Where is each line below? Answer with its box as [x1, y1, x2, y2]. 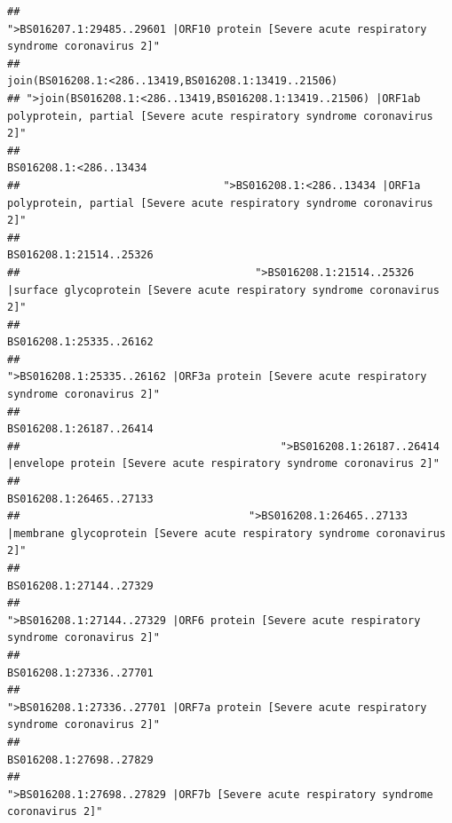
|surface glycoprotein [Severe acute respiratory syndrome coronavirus [7, 283, 440, 297]
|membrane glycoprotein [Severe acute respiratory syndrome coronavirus [7, 526, 446, 540]
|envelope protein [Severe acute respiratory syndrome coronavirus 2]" [7, 457, 440, 471]
